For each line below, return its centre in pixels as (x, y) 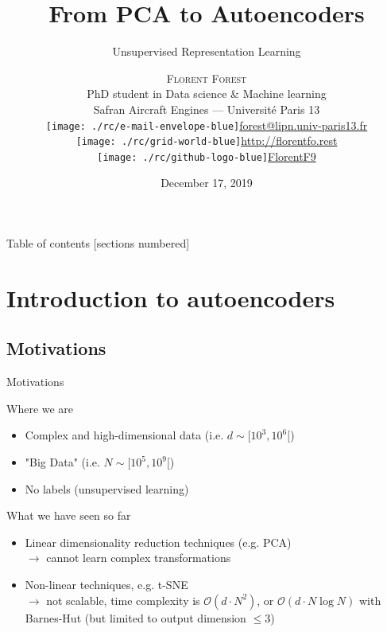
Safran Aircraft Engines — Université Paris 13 (207, 109)
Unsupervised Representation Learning (207, 51)
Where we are (40, 408)
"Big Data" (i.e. (62, 462)
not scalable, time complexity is (123, 600)
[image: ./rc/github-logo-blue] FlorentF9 (207, 156)
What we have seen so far (69, 515)
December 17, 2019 (207, 183)
